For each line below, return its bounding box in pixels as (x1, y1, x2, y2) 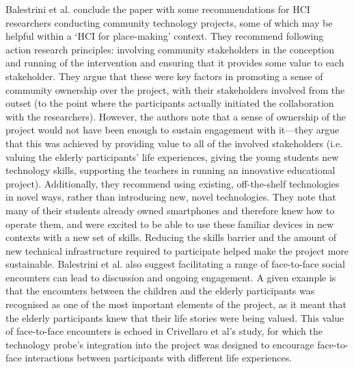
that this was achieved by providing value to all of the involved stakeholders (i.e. (5, 136, 343, 150)
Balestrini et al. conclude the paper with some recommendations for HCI (5, 2, 310, 16)
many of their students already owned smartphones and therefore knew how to (5, 203, 335, 217)
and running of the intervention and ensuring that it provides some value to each (5, 55, 344, 70)
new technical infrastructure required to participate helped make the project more (5, 243, 349, 257)
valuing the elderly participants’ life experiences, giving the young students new (5, 149, 339, 164)
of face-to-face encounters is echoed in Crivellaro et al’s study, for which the (5, 324, 323, 338)
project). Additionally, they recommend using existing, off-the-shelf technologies (5, 176, 340, 190)
